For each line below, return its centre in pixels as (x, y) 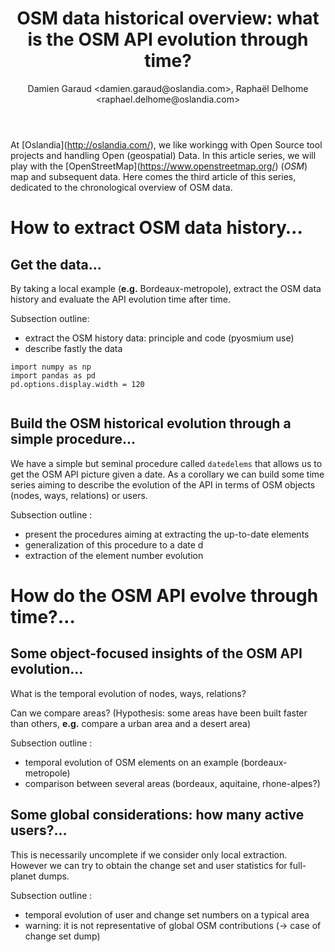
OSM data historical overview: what (168, 18)
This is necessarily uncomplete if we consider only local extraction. (149, 854)
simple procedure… (73, 439)
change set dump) (62, 936)
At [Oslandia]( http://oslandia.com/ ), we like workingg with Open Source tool (166, 144)
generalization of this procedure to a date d (114, 544)
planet (23, 876)
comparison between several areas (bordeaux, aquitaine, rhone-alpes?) (172, 783)
